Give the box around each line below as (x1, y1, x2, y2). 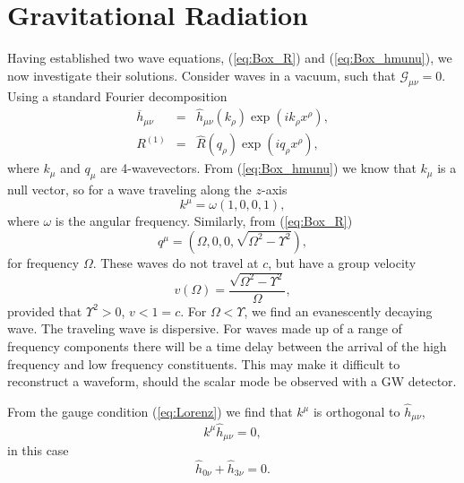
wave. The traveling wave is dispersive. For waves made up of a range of (7, 319, 402, 338)
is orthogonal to (313, 402, 400, 420)
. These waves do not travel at (92, 253, 259, 272)
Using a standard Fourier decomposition (7, 86, 228, 105)
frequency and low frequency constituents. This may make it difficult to (7, 354, 400, 373)
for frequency (7, 253, 80, 272)
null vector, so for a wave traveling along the (7, 180, 252, 199)
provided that (7, 301, 82, 320)
